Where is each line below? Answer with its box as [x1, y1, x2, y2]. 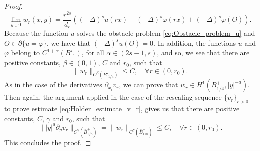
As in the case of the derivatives [4, 79, 102, 90]
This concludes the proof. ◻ [4, 137, 91, 148]
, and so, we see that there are [157, 47, 250, 58]
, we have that [47, 37, 91, 48]
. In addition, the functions [153, 37, 236, 48]
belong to [11, 47, 40, 58]
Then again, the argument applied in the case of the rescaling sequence [4, 92, 222, 102]
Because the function [4, 28, 68, 38]
